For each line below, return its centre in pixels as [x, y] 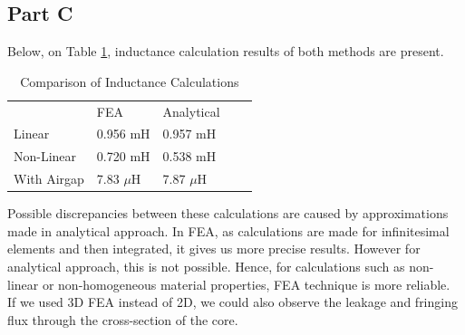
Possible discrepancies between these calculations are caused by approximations [228, 213]
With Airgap [49, 179]
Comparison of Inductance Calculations [130, 81]
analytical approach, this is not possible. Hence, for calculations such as [206, 267]
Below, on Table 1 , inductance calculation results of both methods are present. [226, 51]
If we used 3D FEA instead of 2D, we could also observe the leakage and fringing [232, 302]
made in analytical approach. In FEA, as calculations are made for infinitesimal [228, 230]
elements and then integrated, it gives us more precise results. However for [214, 249]
